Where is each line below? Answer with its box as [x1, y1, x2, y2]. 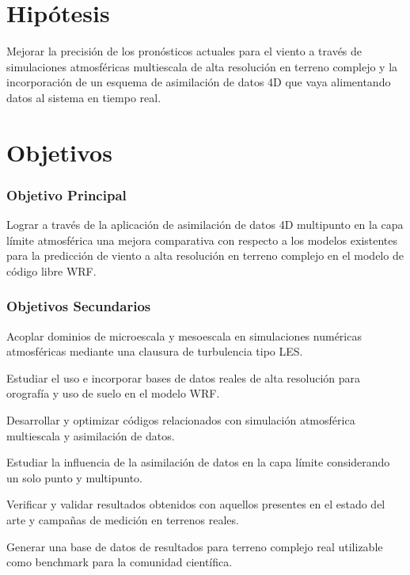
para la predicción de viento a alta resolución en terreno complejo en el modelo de [6, 247, 404, 264]
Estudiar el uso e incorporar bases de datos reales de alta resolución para [6, 369, 361, 386]
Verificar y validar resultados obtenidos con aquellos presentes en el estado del [6, 496, 385, 512]
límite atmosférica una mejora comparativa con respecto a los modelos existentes [6, 231, 398, 248]
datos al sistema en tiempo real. [6, 89, 161, 105]
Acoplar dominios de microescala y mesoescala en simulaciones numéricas [6, 327, 362, 344]
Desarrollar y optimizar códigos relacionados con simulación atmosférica [6, 412, 355, 428]
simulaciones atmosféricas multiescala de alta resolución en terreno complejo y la [6, 58, 398, 74]
